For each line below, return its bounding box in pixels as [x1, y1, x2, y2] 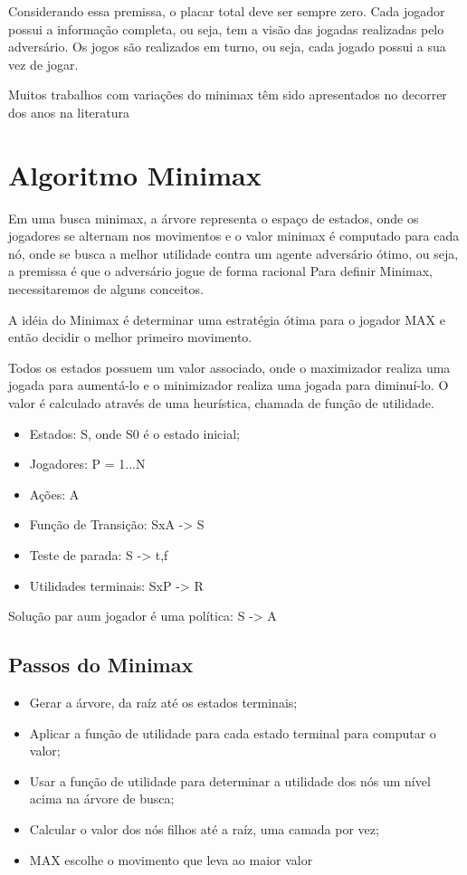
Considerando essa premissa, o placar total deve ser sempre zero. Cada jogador [8, 2, 445, 20]
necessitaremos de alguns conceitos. [8, 280, 204, 299]
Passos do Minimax [8, 651, 194, 679]
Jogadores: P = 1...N [29, 454, 146, 473]
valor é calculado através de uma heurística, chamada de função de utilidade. [8, 394, 434, 413]
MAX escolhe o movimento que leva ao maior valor [29, 850, 313, 869]
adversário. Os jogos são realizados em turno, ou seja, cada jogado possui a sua [8, 37, 446, 56]
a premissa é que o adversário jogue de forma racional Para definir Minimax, [8, 262, 433, 281]
